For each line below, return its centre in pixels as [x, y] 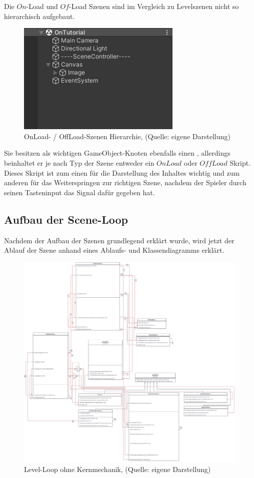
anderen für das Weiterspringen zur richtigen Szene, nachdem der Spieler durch [125, 182]
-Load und [42, 6]
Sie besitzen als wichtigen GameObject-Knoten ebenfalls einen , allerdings [117, 153]
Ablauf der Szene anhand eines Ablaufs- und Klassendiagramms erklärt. [114, 250]
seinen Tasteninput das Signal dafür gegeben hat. [79, 192]
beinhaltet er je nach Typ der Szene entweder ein [79, 162]
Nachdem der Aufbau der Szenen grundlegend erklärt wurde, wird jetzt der [119, 240]
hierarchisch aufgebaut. [39, 16]
